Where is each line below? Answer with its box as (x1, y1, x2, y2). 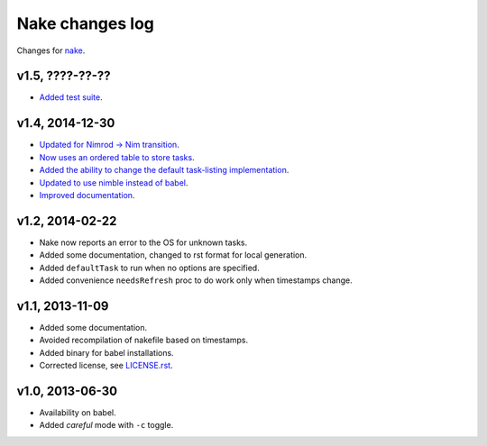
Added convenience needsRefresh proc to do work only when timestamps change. (39, 275, 353, 286)
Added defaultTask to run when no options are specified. (39, 262, 261, 273)
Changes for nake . (16, 45, 86, 56)
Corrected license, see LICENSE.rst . (39, 360, 173, 371)
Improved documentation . (39, 189, 135, 200)
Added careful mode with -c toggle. (39, 420, 174, 431)
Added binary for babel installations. (39, 347, 175, 358)
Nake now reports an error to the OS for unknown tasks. (39, 237, 248, 248)
